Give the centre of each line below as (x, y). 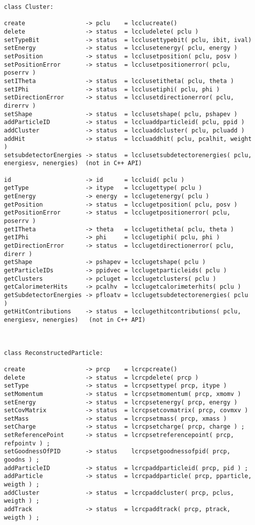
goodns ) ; (22, 460)
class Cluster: (29, 7)
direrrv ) (20, 106)
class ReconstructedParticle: (54, 353)
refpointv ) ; (27, 443)
